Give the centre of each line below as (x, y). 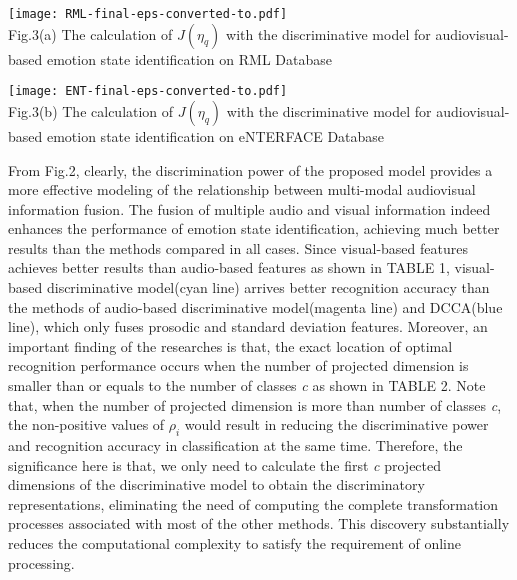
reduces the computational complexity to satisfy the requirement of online (235, 542)
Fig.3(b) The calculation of (91, 110)
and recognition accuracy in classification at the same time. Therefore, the (235, 445)
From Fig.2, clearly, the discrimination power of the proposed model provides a (250, 169)
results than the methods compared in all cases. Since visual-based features (238, 247)
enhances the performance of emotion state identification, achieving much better (254, 228)
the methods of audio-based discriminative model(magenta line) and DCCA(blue (255, 306)
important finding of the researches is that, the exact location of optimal (230, 345)
